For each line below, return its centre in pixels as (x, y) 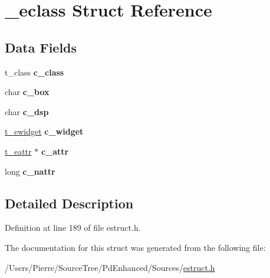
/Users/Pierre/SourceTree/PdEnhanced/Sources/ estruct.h (110, 267)
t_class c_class (34, 72)
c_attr (55, 151)
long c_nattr (30, 171)
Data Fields (41, 47)
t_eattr (18, 151)
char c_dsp (27, 111)
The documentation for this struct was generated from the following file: (135, 247)
